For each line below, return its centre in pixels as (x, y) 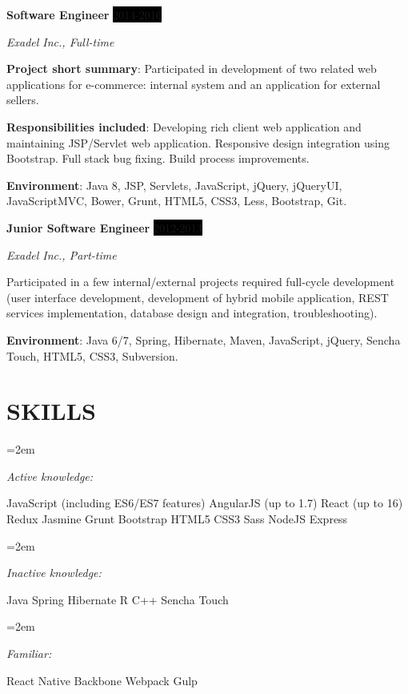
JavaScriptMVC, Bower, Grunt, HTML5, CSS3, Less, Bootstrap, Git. (177, 201)
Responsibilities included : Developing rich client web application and (184, 126)
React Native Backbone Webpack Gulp (102, 680)
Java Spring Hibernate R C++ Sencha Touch (118, 599)
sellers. (23, 100)
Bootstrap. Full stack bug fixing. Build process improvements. (158, 158)
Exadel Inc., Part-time (62, 254)
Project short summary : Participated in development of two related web (192, 69)
